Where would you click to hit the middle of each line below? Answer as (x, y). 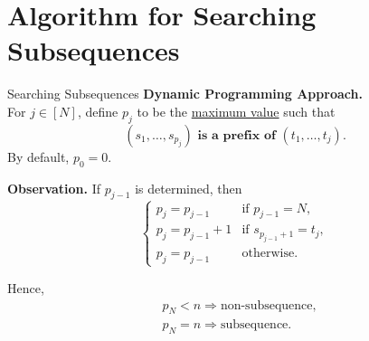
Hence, (26, 287)
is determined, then (189, 188)
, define (98, 111)
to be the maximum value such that (236, 111)
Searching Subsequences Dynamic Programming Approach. (185, 94)
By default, (38, 156)
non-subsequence (266, 305)
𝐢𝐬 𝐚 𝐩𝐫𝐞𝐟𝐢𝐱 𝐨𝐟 (237, 135)
